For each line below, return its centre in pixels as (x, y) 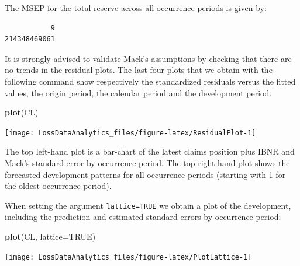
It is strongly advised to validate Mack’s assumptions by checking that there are (148, 58)
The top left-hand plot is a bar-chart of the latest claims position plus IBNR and (150, 151)
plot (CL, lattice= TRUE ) (50, 237)
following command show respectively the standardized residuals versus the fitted (150, 81)
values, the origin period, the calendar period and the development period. (138, 92)
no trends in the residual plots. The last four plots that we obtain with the (139, 70)
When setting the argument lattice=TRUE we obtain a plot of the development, (148, 205)
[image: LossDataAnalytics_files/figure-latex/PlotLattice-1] (128, 257)
